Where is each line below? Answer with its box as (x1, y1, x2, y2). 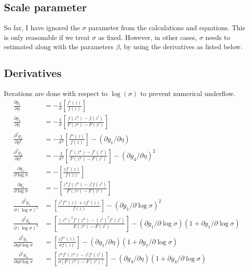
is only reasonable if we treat (4, 32, 90, 42)
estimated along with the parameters (4, 41, 114, 52)
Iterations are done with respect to (4, 88, 108, 98)
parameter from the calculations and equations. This (88, 22, 245, 33)
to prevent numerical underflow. (140, 88, 236, 98)
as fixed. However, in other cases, (98, 32, 197, 42)
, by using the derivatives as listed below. (119, 41, 243, 52)
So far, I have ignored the (4, 22, 80, 33)
